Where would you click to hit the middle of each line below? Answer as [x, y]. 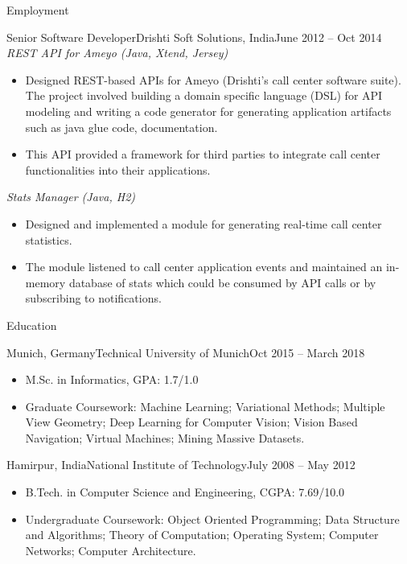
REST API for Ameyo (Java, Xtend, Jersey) [117, 53]
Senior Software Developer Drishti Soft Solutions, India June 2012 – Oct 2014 [194, 37]
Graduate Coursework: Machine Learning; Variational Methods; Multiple [205, 406]
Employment [38, 10]
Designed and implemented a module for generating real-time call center [203, 223]
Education [32, 325]
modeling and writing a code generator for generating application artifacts [208, 111]
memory [45, 282]
